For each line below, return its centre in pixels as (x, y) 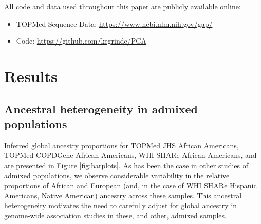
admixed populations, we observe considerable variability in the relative (117, 175)
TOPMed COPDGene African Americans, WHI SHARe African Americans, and (130, 155)
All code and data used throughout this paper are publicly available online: (123, 6)
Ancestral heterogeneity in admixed (101, 108)
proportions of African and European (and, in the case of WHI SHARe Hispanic (130, 185)
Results (31, 76)
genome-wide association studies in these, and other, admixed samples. (115, 215)
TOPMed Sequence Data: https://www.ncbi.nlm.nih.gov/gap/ (114, 23)
